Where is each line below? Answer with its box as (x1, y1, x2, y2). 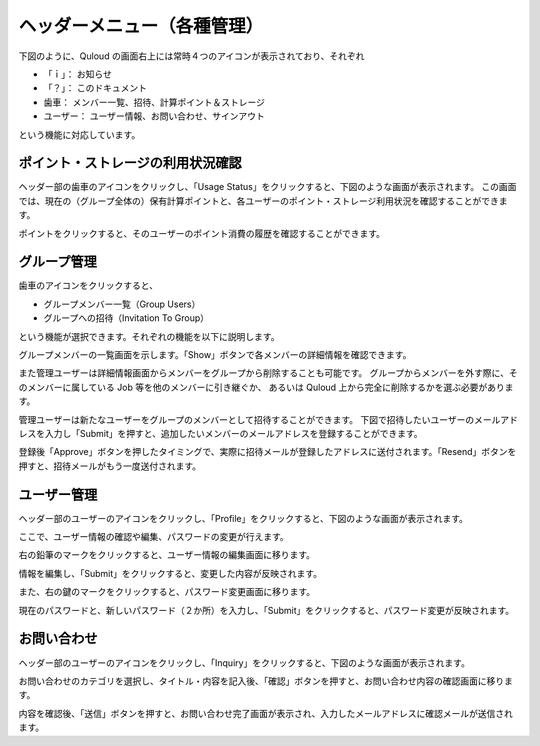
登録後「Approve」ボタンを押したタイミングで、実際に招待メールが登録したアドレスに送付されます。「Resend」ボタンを (18, 446, 517, 458)
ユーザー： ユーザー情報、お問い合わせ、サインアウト (43, 110, 265, 122)
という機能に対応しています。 (18, 128, 141, 140)
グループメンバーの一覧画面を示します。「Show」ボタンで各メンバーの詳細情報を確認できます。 (18, 349, 412, 361)
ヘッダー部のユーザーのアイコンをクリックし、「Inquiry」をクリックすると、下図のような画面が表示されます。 (18, 656, 470, 669)
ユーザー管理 (18, 486, 98, 503)
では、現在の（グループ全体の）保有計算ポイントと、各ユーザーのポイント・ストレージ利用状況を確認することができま (18, 195, 509, 207)
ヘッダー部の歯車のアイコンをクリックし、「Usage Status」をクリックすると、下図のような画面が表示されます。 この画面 (18, 181, 517, 193)
